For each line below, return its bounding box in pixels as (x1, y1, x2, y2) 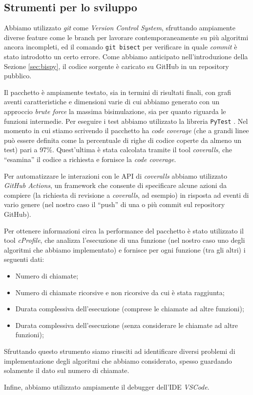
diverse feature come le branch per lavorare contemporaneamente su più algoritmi (4, 32, 249, 42)
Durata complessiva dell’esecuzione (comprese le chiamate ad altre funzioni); (15, 303, 244, 314)
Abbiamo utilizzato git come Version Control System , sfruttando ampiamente (4, 23, 235, 33)
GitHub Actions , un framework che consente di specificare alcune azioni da (4, 180, 227, 190)
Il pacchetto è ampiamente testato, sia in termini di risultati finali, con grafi (4, 87, 232, 97)
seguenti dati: (4, 254, 44, 264)
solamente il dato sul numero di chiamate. (4, 365, 129, 375)
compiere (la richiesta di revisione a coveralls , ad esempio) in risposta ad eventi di (4, 189, 249, 200)
